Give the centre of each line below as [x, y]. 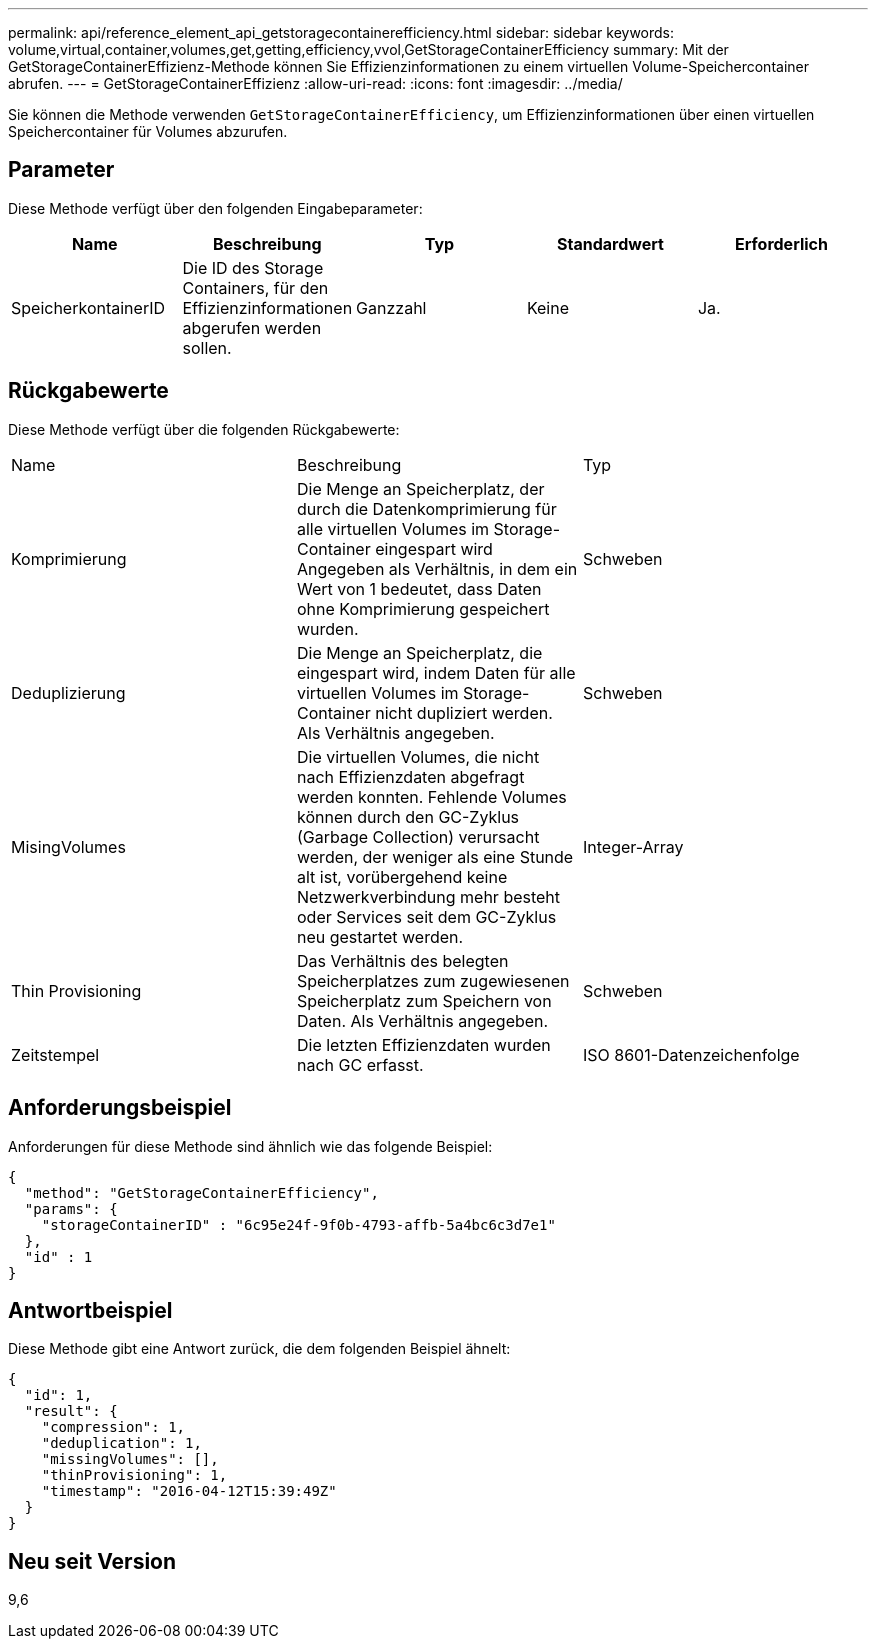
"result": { [71, 1411]
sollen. [207, 347]
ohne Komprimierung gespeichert [423, 608]
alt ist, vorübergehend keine [402, 876]
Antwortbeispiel [90, 1310]
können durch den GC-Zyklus [408, 816]
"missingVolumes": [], [130, 1459]
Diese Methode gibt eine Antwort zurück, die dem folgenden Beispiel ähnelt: [259, 1349]
